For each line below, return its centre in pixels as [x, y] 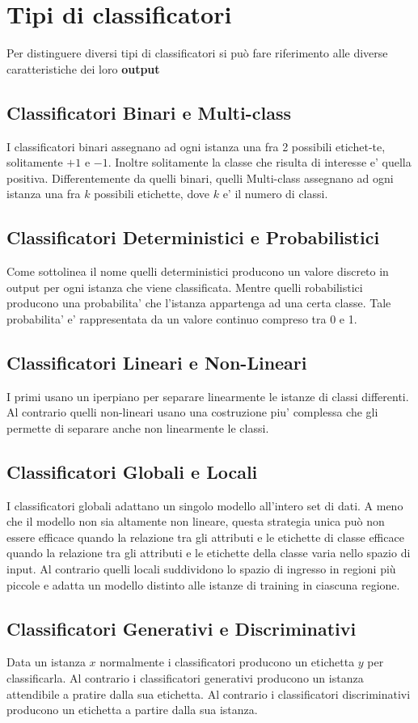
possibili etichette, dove [152, 194]
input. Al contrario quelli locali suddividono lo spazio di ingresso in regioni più [201, 569]
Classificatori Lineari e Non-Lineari [157, 362]
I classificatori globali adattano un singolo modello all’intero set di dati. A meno [205, 505]
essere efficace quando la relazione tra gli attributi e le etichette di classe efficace [205, 537]
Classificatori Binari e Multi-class [149, 112]
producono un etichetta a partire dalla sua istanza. [132, 710]
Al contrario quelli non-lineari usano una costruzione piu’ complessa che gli [192, 412]
